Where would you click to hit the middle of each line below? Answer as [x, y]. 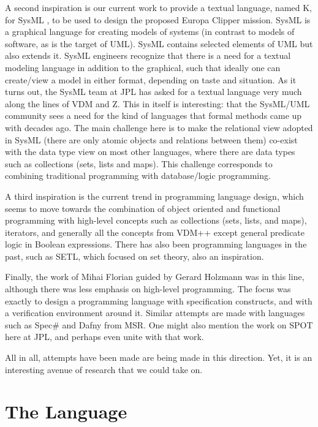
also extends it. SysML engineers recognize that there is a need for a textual [148, 55]
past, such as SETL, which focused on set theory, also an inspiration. [134, 256]
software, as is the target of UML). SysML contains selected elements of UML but [159, 43]
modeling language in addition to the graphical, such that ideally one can [143, 67]
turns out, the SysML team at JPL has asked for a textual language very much [153, 92]
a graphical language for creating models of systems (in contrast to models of [150, 32]
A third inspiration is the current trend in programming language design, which [154, 196]
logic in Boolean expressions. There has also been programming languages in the [156, 244]
